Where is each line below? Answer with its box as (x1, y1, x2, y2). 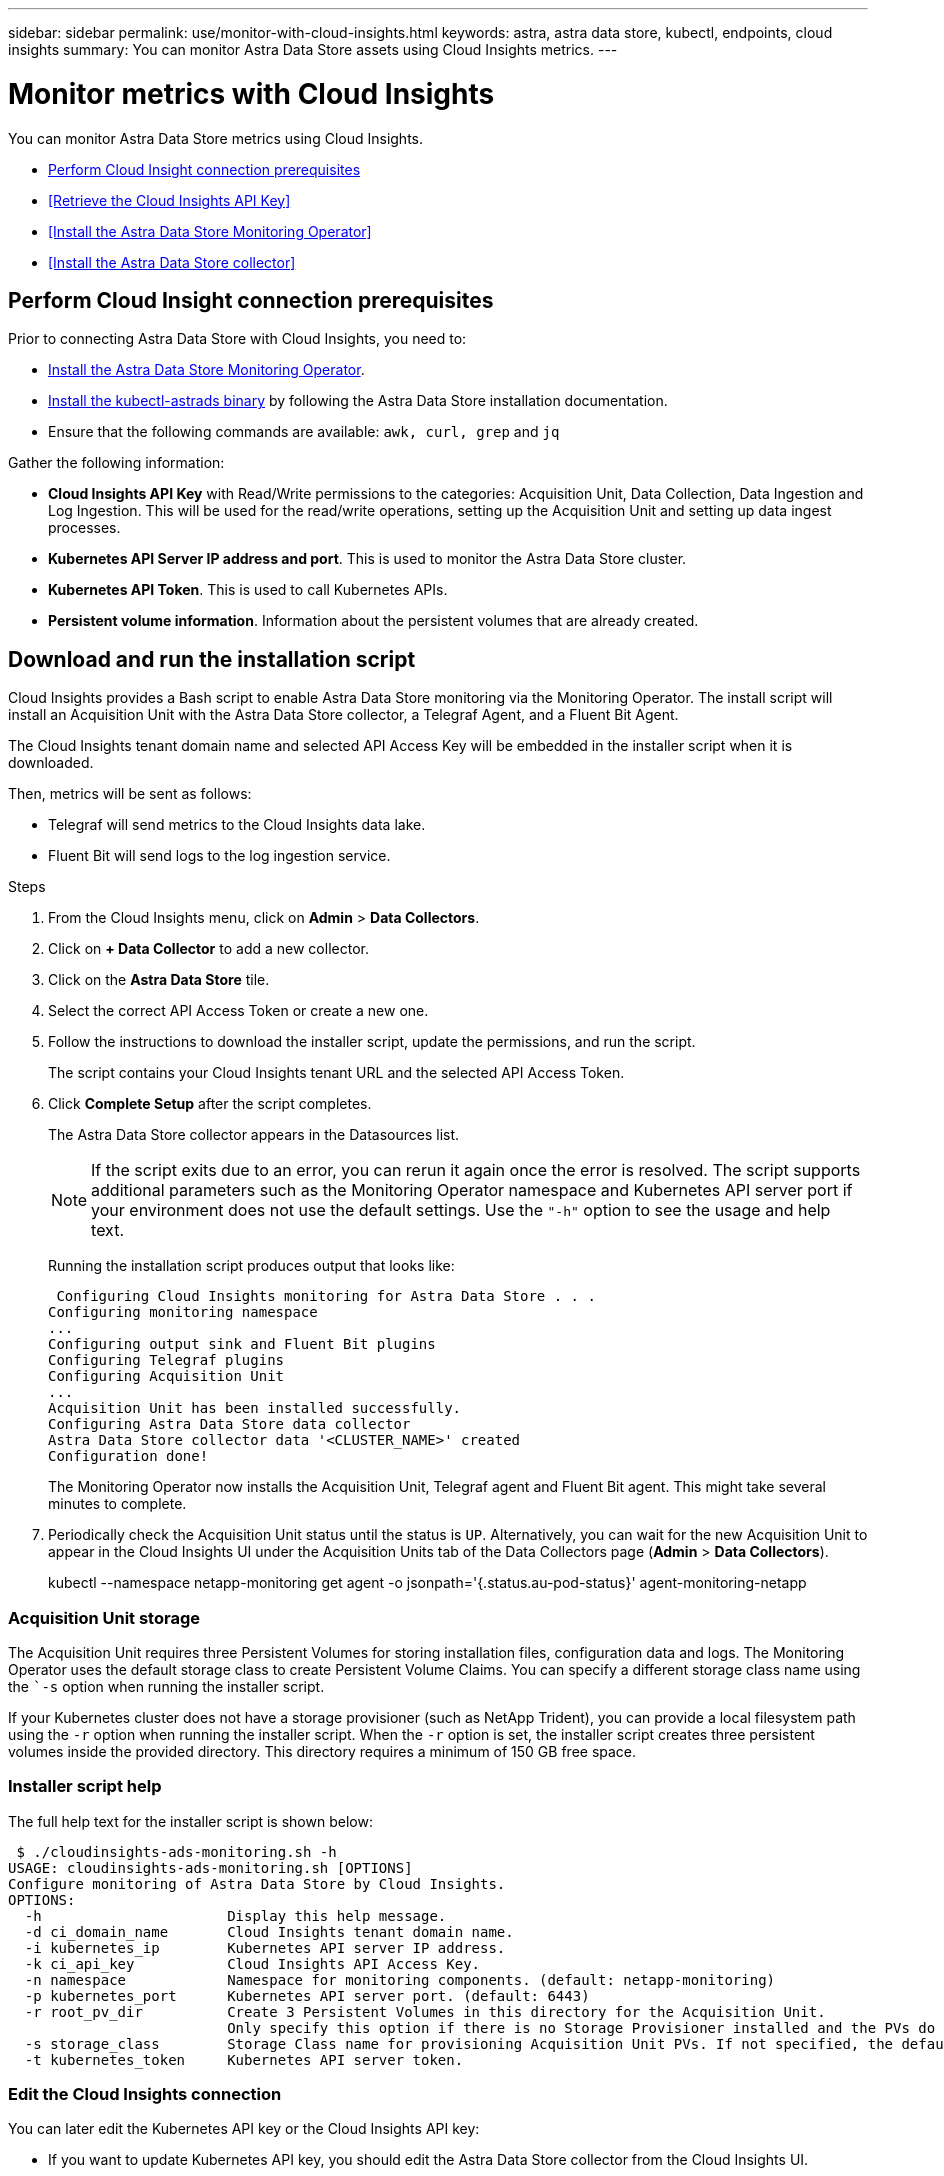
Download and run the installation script (8, 646, 416, 672)
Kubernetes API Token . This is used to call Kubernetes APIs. (48, 581, 448, 599)
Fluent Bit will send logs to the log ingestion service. (48, 847, 391, 865)
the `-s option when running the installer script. (8, 1677, 325, 1695)
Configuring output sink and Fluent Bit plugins (48, 1336, 436, 1353)
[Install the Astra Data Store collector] (48, 253, 296, 271)
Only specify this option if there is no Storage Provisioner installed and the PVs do (227, 2019, 936, 2036)
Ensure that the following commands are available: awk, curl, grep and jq (48, 423, 560, 441)
